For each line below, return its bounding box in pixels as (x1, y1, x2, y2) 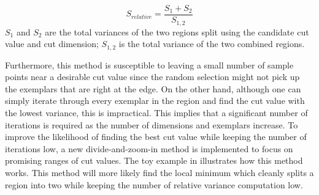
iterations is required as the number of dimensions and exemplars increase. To (5, 118, 298, 131)
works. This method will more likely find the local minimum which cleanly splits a (5, 166, 314, 178)
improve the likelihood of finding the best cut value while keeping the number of (5, 130, 307, 143)
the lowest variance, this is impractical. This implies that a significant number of (5, 106, 308, 119)
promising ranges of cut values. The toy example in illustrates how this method (5, 154, 303, 167)
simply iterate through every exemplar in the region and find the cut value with (5, 94, 305, 107)
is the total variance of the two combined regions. (118, 37, 305, 50)
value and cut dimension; (5, 37, 99, 50)
